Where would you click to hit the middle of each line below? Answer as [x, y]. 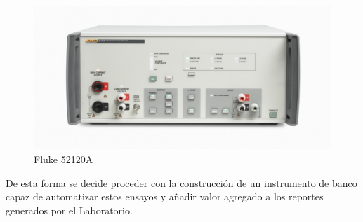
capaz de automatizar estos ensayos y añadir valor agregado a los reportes [165, 196]
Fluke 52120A [64, 159]
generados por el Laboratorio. [69, 210]
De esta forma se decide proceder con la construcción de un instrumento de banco [181, 182]
